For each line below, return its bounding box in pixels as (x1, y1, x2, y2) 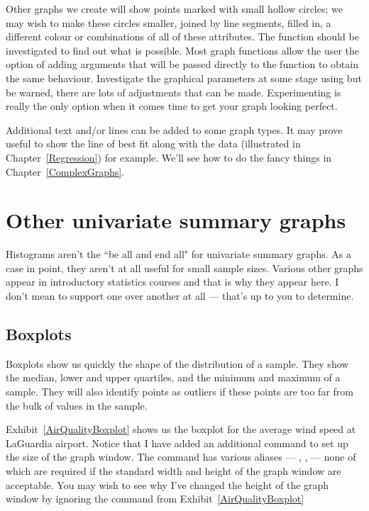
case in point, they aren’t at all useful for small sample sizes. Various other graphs (6, 260, 363, 275)
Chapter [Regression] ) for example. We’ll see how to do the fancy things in (6, 150, 332, 164)
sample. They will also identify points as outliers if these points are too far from (6, 384, 353, 399)
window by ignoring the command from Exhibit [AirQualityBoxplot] (6, 491, 304, 506)
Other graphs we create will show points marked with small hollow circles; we (6, 1, 343, 16)
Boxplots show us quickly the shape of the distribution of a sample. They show (6, 356, 349, 371)
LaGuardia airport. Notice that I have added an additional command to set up (6, 435, 348, 450)
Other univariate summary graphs (6, 206, 346, 235)
